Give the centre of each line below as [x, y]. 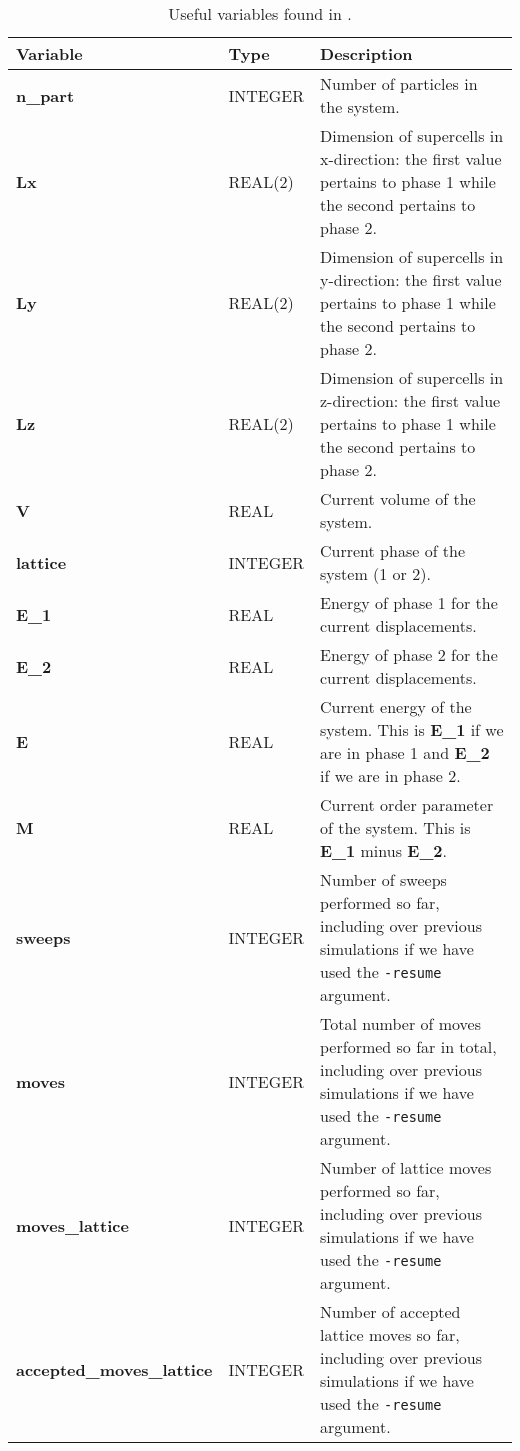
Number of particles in [399, 83]
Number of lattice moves [406, 1167]
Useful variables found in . [260, 13]
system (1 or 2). [375, 573]
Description [366, 53]
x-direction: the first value [411, 158]
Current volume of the [398, 498]
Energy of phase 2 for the [409, 654]
